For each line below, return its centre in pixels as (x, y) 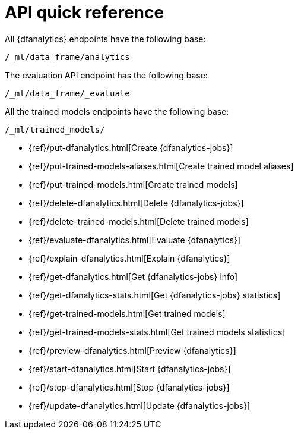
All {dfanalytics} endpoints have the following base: (105, 39)
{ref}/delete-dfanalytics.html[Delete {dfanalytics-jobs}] (136, 203)
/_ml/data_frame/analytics (67, 57)
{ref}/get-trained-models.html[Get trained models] (127, 313)
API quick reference (85, 12)
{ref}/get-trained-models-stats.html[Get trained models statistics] (157, 332)
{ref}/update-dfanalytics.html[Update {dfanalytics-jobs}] (140, 405)
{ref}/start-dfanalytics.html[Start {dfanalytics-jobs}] (130, 369)
